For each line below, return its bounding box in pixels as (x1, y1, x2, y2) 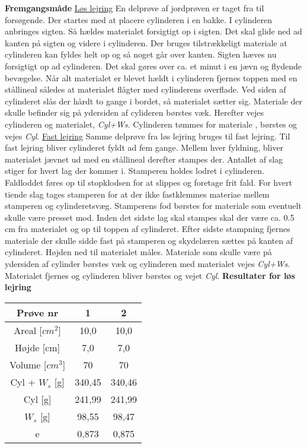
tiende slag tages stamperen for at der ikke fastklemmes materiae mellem (5, 188, 270, 200)
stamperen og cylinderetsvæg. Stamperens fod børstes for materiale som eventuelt (5, 199, 302, 212)
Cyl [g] (23, 392, 52, 406)
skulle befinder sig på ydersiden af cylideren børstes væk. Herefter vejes (5, 106, 264, 119)
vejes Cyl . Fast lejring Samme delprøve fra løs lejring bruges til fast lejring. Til (5, 129, 290, 142)
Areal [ (14, 323, 42, 337)
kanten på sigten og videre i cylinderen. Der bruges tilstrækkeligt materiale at (5, 36, 287, 49)
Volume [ (9, 357, 47, 371)
